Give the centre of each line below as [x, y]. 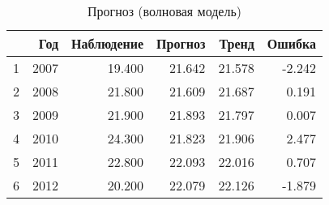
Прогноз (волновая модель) [164, 11]
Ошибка [291, 43]
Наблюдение [108, 43]
